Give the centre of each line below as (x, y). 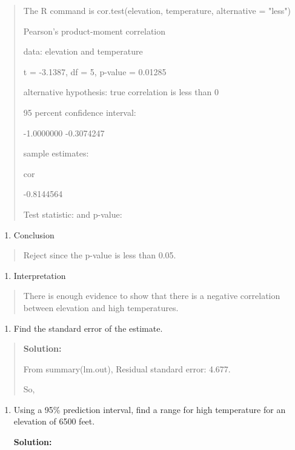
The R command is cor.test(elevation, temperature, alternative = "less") (157, 10)
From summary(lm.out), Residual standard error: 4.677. (127, 368)
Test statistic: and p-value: (73, 214)
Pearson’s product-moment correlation (94, 31)
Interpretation (40, 275)
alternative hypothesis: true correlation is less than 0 (121, 92)
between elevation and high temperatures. (101, 307)
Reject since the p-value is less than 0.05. (100, 255)
